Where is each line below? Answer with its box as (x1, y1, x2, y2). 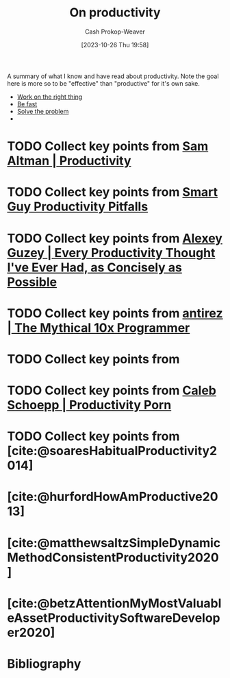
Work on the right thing (16, 93, 83, 101)
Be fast (16, 99, 38, 108)
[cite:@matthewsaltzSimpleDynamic (7, 535, 221, 550)
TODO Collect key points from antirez (7, 305, 224, 321)
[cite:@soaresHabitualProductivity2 (7, 444, 218, 459)
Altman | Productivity (7, 153, 131, 169)
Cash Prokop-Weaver (84, 27, 146, 36)
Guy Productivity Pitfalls (7, 199, 149, 215)
